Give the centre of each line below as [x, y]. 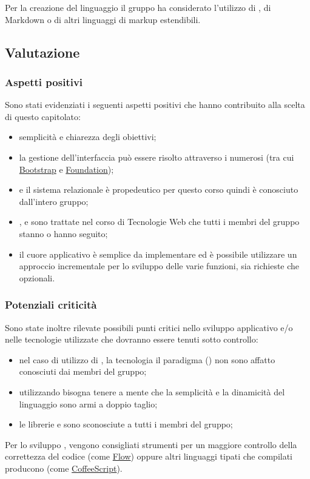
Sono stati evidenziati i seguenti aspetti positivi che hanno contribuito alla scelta [155, 105]
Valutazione [42, 52]
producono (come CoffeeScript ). [64, 468]
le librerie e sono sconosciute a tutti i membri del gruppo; [126, 424]
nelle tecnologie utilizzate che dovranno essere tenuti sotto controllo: [132, 339]
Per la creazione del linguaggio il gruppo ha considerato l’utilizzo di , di [138, 7]
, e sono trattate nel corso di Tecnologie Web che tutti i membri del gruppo [159, 222]
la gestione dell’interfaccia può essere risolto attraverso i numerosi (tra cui [157, 157]
